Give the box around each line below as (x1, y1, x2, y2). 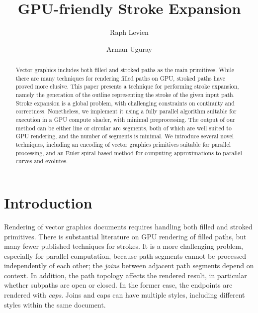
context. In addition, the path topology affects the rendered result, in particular (4, 270, 247, 280)
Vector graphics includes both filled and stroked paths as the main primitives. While (15, 66, 234, 74)
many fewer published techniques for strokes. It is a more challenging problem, (4, 241, 243, 251)
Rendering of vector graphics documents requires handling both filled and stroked (4, 221, 253, 231)
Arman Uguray (106, 43, 152, 54)
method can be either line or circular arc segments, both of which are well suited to (15, 123, 232, 132)
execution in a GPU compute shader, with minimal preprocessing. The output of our (15, 115, 236, 124)
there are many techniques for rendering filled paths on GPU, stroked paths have (15, 74, 225, 82)
